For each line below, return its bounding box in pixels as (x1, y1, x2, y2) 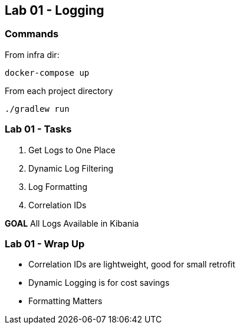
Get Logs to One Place (28, 144, 116, 155)
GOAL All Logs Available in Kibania (5, 218, 139, 228)
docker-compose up (5, 67, 90, 78)
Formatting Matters (28, 296, 103, 307)
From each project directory (5, 85, 113, 96)
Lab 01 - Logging (5, 3, 104, 18)
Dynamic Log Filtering (28, 163, 114, 173)
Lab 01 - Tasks (5, 123, 72, 136)
